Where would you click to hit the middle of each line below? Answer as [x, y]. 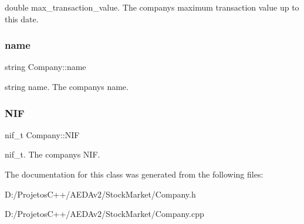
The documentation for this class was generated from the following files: [134, 174]
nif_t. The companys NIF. [53, 154]
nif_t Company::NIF [42, 134]
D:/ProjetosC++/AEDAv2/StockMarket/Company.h [100, 194]
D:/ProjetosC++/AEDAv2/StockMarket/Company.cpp [104, 214]
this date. [22, 19]
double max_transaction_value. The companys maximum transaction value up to [152, 7]
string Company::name [45, 67]
